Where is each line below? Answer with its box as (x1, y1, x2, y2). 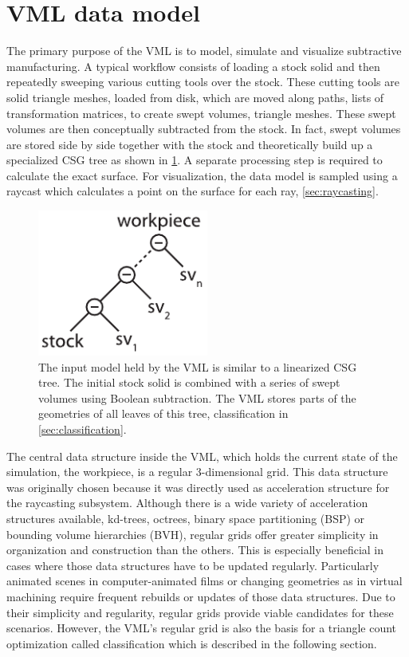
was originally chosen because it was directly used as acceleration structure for (6, 478, 390, 495)
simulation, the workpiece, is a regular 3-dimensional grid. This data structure (6, 463, 388, 480)
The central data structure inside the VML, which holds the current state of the (6, 447, 398, 464)
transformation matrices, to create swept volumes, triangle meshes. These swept (6, 104, 396, 121)
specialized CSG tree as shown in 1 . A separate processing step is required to (6, 151, 383, 168)
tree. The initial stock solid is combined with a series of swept (38, 374, 340, 391)
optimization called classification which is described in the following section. (6, 635, 377, 651)
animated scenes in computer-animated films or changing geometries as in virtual (6, 572, 403, 589)
